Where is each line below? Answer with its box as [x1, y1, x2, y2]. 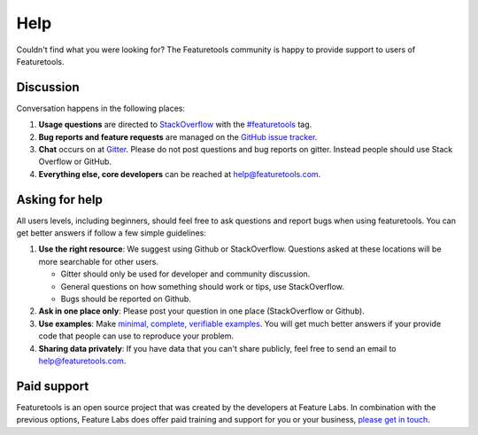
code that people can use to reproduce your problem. [38, 330, 235, 341]
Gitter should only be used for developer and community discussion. [60, 268, 311, 279]
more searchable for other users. [38, 256, 159, 267]
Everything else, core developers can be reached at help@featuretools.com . [38, 168, 321, 179]
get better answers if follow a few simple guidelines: [16, 228, 207, 238]
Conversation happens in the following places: [16, 103, 186, 113]
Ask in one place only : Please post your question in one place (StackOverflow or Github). [38, 306, 365, 316]
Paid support [16, 378, 89, 393]
